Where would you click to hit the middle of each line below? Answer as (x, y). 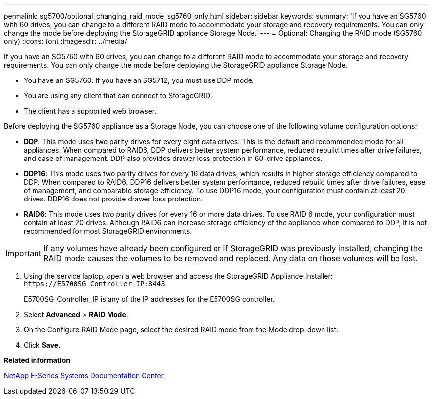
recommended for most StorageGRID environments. (108, 231)
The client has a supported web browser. (90, 111)
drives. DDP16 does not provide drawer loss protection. (113, 199)
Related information (37, 360)
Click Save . (42, 345)
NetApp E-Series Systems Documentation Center (84, 376)
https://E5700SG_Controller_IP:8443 (94, 284)
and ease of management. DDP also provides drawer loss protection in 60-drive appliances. (173, 158)
